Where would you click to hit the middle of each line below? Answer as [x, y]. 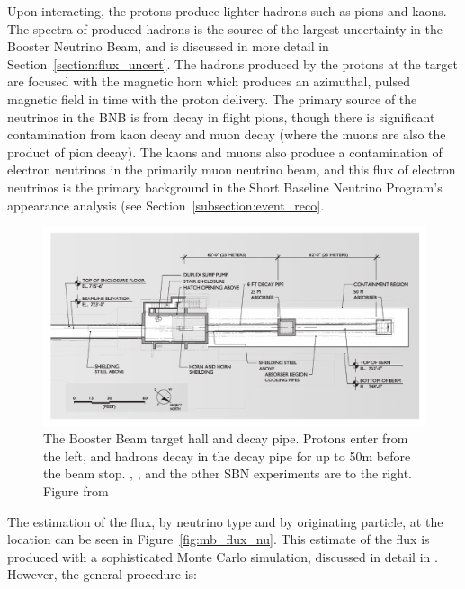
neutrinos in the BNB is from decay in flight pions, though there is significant [221, 116]
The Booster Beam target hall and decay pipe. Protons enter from [226, 438]
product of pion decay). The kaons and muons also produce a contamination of [225, 152]
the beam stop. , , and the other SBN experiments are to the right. [228, 473]
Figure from [76, 491]
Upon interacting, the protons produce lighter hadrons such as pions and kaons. [227, 11]
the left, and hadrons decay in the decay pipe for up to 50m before [227, 455]
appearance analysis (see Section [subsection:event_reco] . [166, 205]
